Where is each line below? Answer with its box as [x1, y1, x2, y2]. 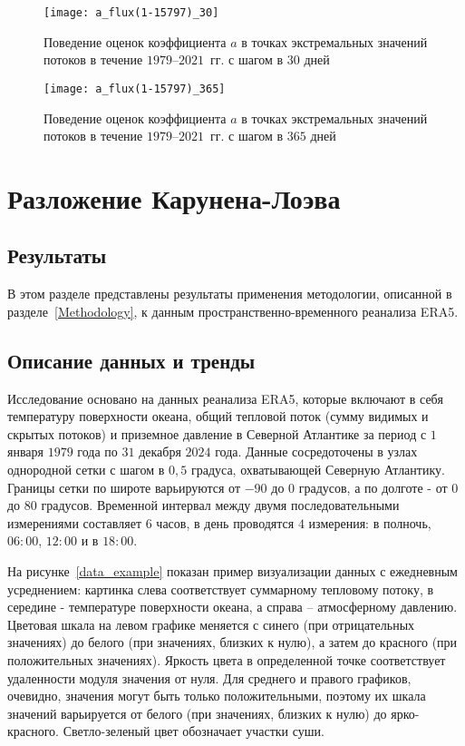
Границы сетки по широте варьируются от [7, 477, 241, 496]
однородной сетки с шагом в [7, 460, 165, 479]
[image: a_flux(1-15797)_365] [44, 82, 226, 95]
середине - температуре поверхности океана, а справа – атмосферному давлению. [7, 597, 458, 616]
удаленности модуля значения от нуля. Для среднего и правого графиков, [7, 668, 412, 687]
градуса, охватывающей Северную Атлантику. [190, 460, 445, 479]
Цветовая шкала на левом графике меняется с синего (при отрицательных [7, 614, 415, 633]
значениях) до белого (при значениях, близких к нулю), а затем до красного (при [7, 633, 458, 652]
